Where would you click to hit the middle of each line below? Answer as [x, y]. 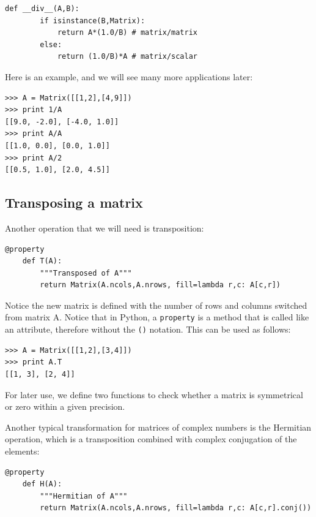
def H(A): [42, 484]
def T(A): [42, 261]
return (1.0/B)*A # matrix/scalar [127, 57]
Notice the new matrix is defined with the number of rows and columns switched [156, 305]
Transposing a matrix [74, 202]
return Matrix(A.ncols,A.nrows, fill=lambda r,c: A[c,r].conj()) [176, 508]
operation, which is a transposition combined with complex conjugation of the [151, 439]
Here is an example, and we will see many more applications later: [129, 76]
